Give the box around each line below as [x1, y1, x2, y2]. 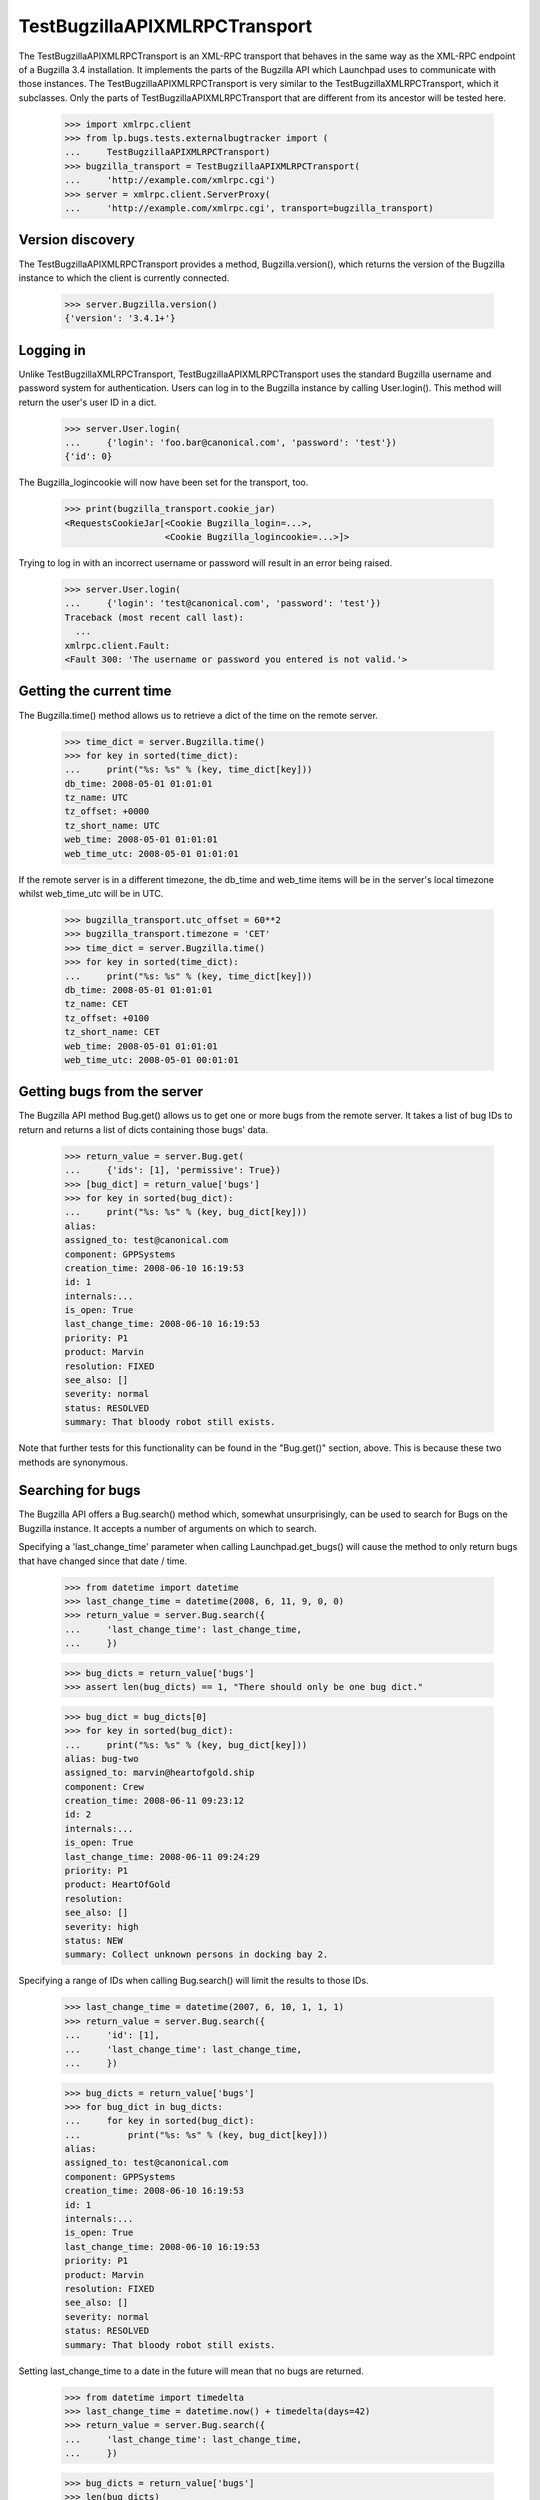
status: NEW [64, 1935, 124, 1946]
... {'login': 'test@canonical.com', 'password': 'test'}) [64, 598, 382, 609]
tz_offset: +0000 [64, 806, 150, 817]
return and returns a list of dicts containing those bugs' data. [18, 1123, 269, 1135]
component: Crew [64, 1781, 145, 1792]
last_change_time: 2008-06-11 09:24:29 [64, 1851, 260, 1862]
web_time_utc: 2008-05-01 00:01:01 [64, 1054, 239, 1065]
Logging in [18, 341, 87, 359]
